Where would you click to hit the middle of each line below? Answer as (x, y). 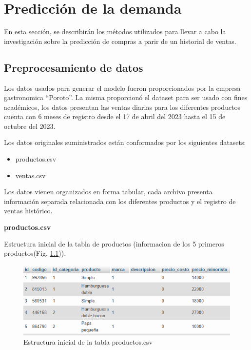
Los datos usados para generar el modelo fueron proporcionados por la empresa (122, 88)
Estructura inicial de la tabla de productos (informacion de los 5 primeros (114, 243)
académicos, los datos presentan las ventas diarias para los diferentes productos (122, 107)
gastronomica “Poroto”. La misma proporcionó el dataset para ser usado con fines (126, 97)
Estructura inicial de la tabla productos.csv (88, 342)
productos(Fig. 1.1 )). (35, 253)
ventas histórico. (28, 211)
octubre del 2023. (30, 126)
